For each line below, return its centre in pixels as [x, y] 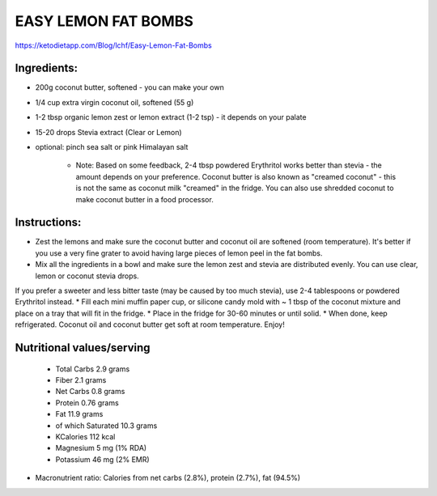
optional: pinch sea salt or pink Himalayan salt [112, 147]
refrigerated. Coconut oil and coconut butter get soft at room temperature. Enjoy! [150, 324]
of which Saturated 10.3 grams [106, 426]
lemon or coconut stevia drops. [87, 276]
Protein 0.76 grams [87, 403]
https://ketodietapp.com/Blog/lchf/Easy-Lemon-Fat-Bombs [113, 45]
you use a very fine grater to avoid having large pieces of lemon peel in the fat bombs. [179, 253]
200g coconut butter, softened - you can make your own [129, 87]
